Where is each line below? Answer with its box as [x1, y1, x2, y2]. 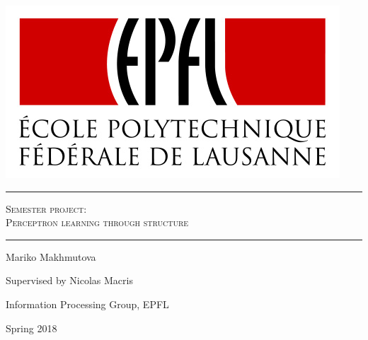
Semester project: [6, 201, 87, 216]
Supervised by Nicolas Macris [6, 273, 133, 288]
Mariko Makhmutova [6, 249, 96, 264]
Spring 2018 [6, 320, 57, 335]
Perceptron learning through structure [6, 215, 189, 230]
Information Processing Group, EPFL [6, 296, 169, 311]
